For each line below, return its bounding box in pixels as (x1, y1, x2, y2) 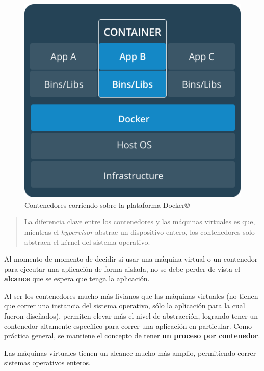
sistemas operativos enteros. (4, 357, 91, 368)
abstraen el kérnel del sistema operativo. (24, 236, 150, 247)
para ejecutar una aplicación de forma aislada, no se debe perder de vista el (4, 263, 240, 274)
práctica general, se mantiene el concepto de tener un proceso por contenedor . (4, 330, 260, 341)
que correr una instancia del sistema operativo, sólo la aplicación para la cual (4, 300, 245, 311)
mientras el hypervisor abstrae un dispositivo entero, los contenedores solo (24, 226, 255, 237)
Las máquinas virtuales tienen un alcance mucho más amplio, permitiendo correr (4, 347, 256, 358)
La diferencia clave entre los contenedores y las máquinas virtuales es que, (24, 216, 255, 227)
